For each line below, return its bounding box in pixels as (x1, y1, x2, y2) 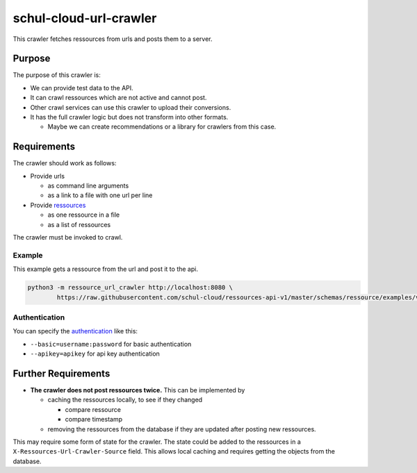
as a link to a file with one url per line (47, 191, 153, 199)
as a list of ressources (47, 220, 111, 229)
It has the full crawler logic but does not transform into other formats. (30, 113, 229, 122)
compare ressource (65, 405, 122, 413)
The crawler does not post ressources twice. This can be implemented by (30, 385, 245, 394)
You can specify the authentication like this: (13, 327, 138, 335)
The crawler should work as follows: (13, 159, 117, 167)
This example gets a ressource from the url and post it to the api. (13, 265, 198, 274)
